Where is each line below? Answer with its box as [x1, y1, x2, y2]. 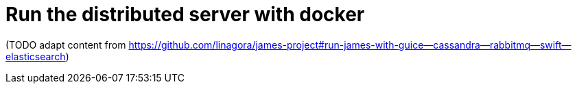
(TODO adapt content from [5, 38, 126, 51]
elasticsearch [5, 50, 66, 62]
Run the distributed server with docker [5, 3, 365, 26]
